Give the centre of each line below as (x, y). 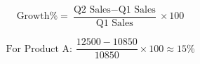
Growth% (37, 17)
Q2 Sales (92, 10)
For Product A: (39, 49)
